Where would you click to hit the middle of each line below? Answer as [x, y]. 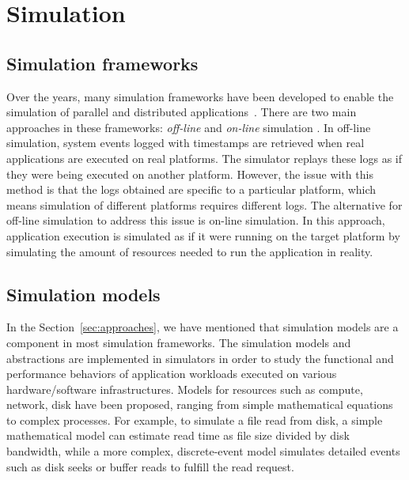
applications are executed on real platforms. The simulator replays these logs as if [204, 158]
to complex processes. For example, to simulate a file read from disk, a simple [195, 420]
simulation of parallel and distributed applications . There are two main [182, 112]
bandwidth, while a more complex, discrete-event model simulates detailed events [203, 451]
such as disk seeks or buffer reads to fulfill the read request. [150, 466]
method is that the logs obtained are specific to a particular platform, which [191, 189]
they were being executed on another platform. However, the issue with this [190, 174]
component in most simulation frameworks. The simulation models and [179, 342]
